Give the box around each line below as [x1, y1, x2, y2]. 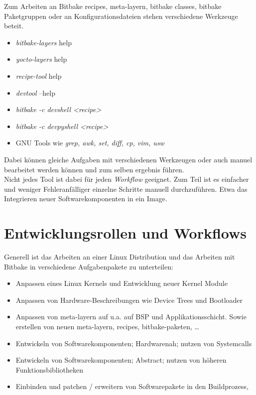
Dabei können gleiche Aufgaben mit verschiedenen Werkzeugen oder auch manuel [4, 154, 253, 164]
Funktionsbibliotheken [15, 364, 84, 375]
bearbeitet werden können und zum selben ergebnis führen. [4, 164, 184, 174]
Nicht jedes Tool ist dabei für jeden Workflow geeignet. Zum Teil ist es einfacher [4, 174, 249, 184]
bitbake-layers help [15, 37, 72, 47]
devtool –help [15, 87, 56, 98]
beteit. [4, 20, 24, 31]
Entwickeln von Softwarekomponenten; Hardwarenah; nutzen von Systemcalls [15, 338, 252, 348]
